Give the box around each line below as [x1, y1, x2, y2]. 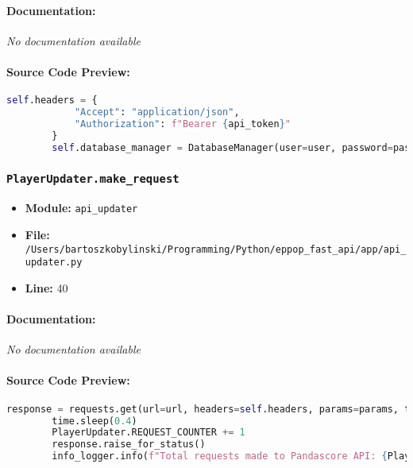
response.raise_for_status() [52, 439, 206, 451]
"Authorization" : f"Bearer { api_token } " [74, 118, 291, 130]
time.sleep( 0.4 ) [52, 415, 137, 427]
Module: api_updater [25, 199, 138, 216]
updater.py [25, 257, 83, 269]
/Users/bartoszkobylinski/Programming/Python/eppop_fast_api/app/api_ [25, 243, 407, 255]
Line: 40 [25, 279, 68, 296]
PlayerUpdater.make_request [6, 172, 179, 186]
